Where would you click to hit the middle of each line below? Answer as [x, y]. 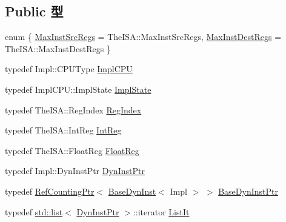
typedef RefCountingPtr [50, 191]
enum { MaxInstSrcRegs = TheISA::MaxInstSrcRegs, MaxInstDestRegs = [143, 37]
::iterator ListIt [161, 211]
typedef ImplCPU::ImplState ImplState [78, 89]
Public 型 [34, 11]
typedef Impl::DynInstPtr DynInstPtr [75, 171]
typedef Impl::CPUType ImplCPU [69, 69]
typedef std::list [34, 211]
